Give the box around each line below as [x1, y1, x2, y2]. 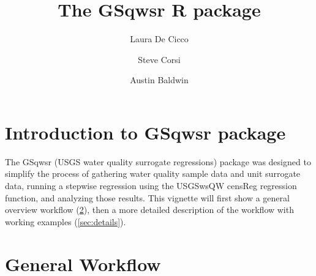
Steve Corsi [138, 53, 181, 65]
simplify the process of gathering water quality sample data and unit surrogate [5, 167, 301, 180]
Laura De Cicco [130, 32, 189, 45]
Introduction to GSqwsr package [5, 119, 286, 144]
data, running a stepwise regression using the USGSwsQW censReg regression [5, 179, 297, 192]
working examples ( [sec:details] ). [5, 215, 126, 228]
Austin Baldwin [130, 73, 189, 86]
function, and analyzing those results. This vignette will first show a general [5, 191, 290, 204]
